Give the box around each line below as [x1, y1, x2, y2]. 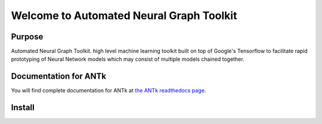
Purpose [11, 32, 44, 42]
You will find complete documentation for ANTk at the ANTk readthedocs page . [11, 87, 206, 94]
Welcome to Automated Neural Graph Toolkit [11, 9, 237, 22]
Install [11, 103, 35, 113]
